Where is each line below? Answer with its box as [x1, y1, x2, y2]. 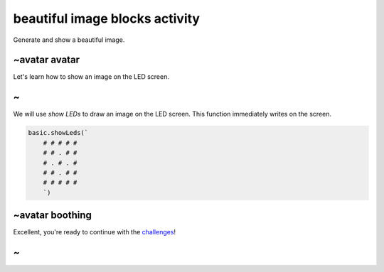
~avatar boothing [13, 210, 92, 222]
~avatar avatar [13, 54, 80, 66]
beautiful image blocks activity [13, 11, 201, 26]
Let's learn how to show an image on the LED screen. [13, 72, 170, 81]
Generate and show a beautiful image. [13, 36, 125, 44]
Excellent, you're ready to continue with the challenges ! [13, 228, 176, 236]
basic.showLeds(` [28, 129, 89, 137]
